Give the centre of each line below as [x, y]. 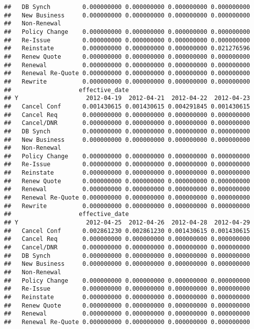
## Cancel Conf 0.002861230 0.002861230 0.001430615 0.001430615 [127, 231]
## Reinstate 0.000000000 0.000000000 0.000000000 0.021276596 [127, 49]
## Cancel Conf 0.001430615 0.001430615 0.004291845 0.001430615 [127, 106]
